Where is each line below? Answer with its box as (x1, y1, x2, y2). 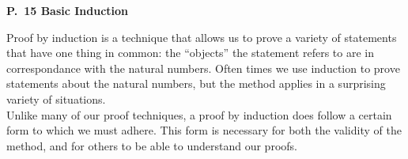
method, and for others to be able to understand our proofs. (6, 137, 297, 153)
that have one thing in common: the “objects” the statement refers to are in (6, 44, 375, 61)
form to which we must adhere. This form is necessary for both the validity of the (6, 122, 402, 138)
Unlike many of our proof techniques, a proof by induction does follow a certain (6, 106, 392, 123)
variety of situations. (6, 90, 106, 107)
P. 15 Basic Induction (6, 2, 129, 18)
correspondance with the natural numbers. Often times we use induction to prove (6, 59, 400, 76)
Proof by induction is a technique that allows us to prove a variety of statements (6, 28, 397, 45)
